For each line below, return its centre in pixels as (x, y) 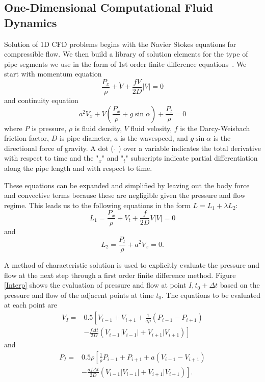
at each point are (31, 305)
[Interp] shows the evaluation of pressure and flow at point (95, 285)
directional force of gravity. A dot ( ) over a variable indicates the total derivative (132, 148)
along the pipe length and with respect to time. (78, 168)
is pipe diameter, (86, 138)
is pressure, (49, 128)
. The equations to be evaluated (211, 295)
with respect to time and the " (51, 158)
